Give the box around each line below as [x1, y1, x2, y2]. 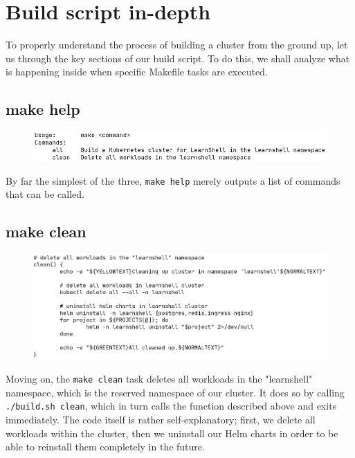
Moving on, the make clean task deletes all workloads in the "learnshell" [6, 372, 313, 386]
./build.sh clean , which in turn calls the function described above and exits [6, 399, 337, 413]
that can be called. [6, 187, 84, 201]
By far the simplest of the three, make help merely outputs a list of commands [6, 173, 340, 187]
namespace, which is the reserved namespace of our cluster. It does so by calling [6, 385, 345, 399]
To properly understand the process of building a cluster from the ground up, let [6, 37, 348, 52]
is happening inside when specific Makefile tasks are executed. [6, 64, 268, 79]
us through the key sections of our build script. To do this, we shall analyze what [6, 51, 350, 65]
